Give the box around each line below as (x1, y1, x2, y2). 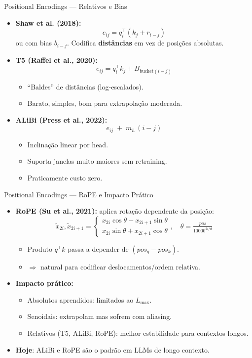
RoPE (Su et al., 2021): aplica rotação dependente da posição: (15, 206, 214, 216)
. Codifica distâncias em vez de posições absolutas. (67, 38, 224, 48)
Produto (27, 243, 53, 254)
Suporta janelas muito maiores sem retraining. (27, 156, 167, 166)
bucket (139, 69, 154, 74)
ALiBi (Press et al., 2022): (15, 114, 108, 125)
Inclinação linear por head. (27, 139, 108, 149)
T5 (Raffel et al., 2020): (15, 54, 98, 65)
